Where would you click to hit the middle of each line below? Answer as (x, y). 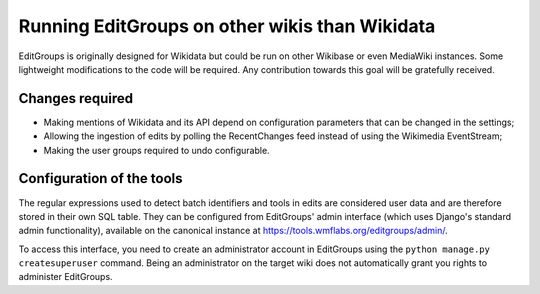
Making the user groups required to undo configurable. (156, 150)
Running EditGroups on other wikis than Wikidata (227, 26)
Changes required (76, 98)
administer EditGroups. (66, 277)
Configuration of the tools (101, 178)
